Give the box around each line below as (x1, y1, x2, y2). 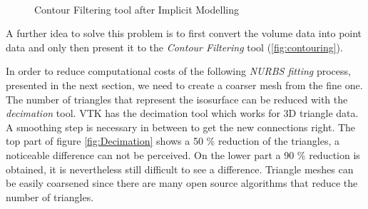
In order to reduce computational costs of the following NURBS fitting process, (6, 63, 351, 78)
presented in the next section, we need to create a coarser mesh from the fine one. (6, 77, 363, 92)
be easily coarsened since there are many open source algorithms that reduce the (6, 175, 358, 190)
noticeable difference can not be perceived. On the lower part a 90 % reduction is (6, 147, 360, 162)
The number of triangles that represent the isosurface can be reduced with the (6, 91, 348, 106)
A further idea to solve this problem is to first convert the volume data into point (6, 26, 362, 41)
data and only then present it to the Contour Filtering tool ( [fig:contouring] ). (6, 39, 343, 54)
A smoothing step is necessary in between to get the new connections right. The (6, 119, 356, 134)
